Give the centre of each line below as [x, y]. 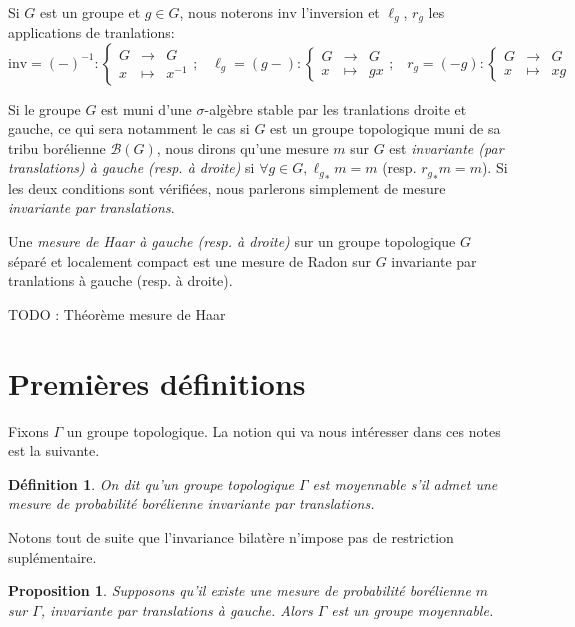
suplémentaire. [52, 556]
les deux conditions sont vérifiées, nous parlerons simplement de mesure [227, 187]
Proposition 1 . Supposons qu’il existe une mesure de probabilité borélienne [239, 590]
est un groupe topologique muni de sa [385, 128]
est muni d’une [146, 108]
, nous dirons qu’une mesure [242, 147]
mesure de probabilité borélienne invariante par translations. [191, 503]
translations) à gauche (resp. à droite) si [131, 167]
